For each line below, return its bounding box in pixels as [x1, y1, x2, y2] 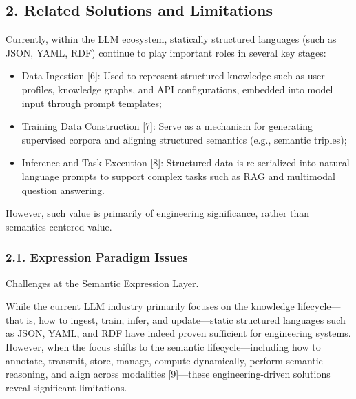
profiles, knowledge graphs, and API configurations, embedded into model [21, 81, 333, 96]
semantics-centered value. [6, 219, 112, 233]
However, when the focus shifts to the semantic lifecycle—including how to [6, 339, 321, 353]
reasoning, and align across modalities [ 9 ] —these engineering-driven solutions [6, 367, 331, 381]
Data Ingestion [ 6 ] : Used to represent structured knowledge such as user [21, 68, 325, 83]
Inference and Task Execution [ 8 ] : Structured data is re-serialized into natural [21, 155, 350, 170]
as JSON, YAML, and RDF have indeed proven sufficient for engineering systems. [6, 326, 351, 340]
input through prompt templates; [21, 95, 162, 110]
